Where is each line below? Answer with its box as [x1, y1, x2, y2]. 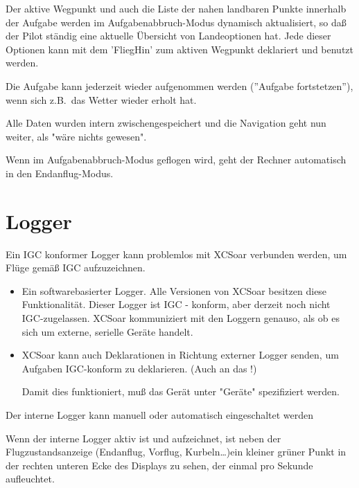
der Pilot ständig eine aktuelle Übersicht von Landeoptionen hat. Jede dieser [6, 28, 331, 43]
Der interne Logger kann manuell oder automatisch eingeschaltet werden [6, 408, 314, 422]
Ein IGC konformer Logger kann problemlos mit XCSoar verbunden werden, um [6, 246, 347, 261]
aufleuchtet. [6, 471, 55, 486]
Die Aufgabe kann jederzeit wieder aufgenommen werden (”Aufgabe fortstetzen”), [6, 78, 353, 93]
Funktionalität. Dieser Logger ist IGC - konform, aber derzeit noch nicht [21, 297, 331, 311]
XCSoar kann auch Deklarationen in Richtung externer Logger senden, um [21, 347, 339, 362]
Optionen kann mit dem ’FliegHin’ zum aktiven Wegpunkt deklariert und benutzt [6, 42, 354, 56]
